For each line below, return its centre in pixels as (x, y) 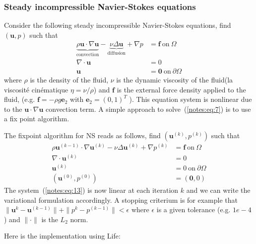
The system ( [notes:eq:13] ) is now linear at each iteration (91, 190)
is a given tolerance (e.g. (193, 209)
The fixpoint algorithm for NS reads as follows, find (82, 135)
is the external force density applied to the (181, 89)
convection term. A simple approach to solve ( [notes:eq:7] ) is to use (148, 109)
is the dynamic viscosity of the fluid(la (175, 79)
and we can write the (218, 190)
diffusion (117, 53)
